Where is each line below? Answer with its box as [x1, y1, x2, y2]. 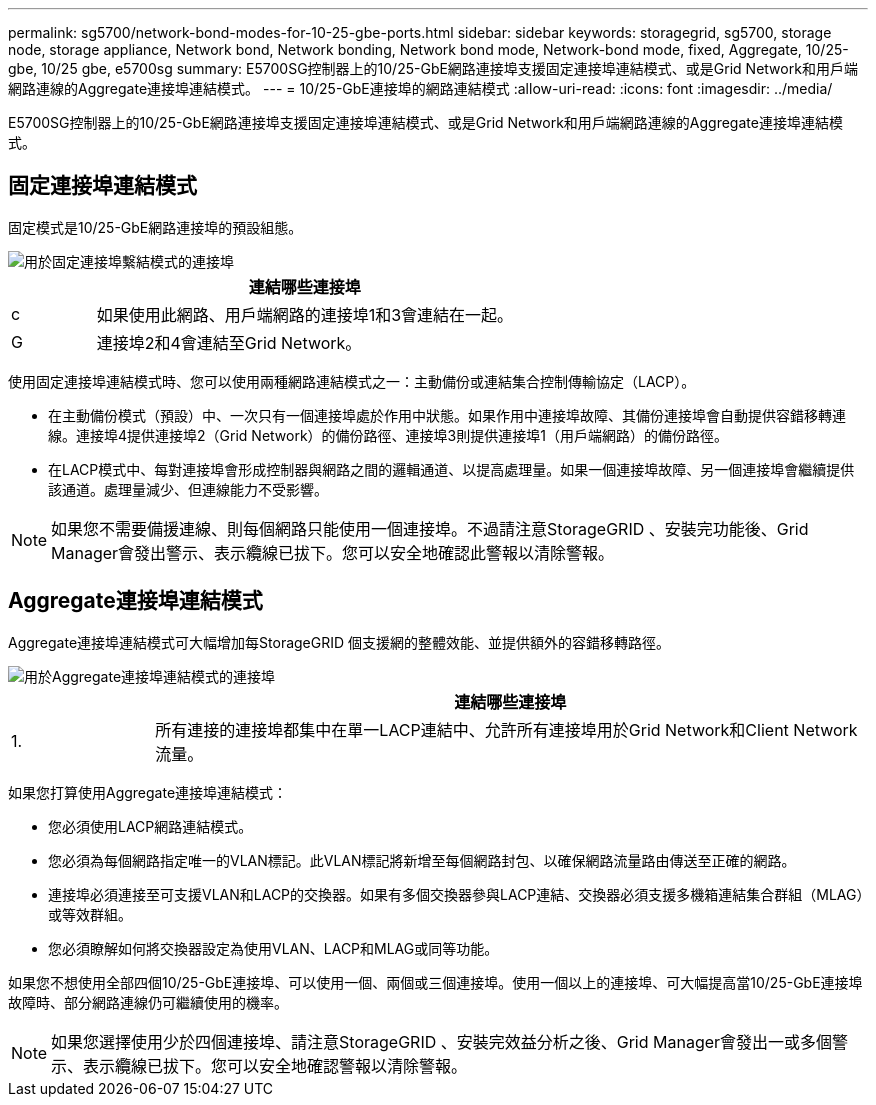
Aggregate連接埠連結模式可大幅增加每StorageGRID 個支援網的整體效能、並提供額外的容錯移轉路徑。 [8, 633, 671, 651]
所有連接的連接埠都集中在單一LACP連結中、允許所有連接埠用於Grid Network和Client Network [155, 719, 858, 740]
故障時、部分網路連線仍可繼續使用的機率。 [8, 993, 288, 1011]
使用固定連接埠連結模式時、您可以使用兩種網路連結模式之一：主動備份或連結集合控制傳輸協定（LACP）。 [8, 372, 696, 390]
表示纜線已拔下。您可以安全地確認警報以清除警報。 [83, 1055, 468, 1076]
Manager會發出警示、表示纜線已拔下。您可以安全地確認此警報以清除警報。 [51, 542, 615, 563]
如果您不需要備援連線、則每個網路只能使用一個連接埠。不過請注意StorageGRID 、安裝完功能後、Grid [51, 518, 809, 539]
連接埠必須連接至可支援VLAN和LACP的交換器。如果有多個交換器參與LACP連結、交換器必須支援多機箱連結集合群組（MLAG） [48, 885, 864, 903]
